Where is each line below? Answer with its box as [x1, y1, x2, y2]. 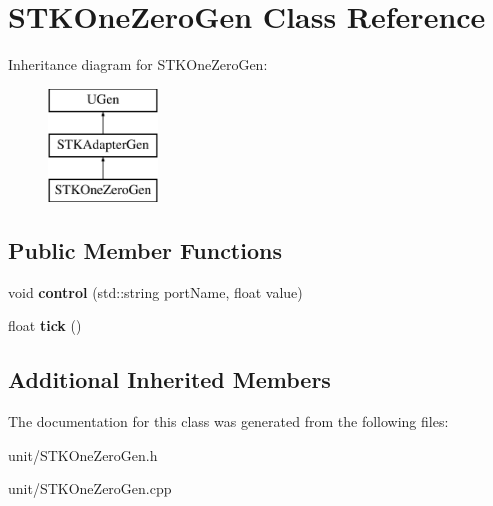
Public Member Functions [8, 235, 282, 266]
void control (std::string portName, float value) [8, 281, 303, 302]
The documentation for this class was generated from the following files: [8, 411, 449, 432]
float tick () [8, 315, 82, 336]
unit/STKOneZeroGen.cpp [8, 478, 172, 499]
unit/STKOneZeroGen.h [8, 444, 158, 465]
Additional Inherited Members [8, 364, 331, 395]
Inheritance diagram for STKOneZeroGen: [8, 54, 268, 75]
